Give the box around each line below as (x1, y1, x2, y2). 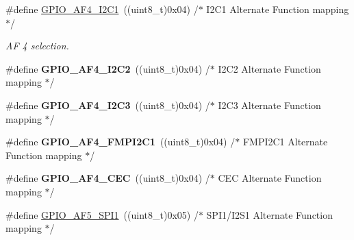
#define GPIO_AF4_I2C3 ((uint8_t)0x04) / (5, 97, 210, 112)
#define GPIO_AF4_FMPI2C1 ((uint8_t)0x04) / (5, 134, 236, 149)
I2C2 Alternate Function (218, 61, 321, 75)
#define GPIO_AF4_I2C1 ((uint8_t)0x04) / (5, 2, 199, 16)
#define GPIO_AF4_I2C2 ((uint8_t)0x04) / (5, 61, 210, 75)
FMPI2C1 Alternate (242, 134, 328, 149)
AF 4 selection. (5, 38, 69, 53)
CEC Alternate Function (218, 171, 322, 185)
